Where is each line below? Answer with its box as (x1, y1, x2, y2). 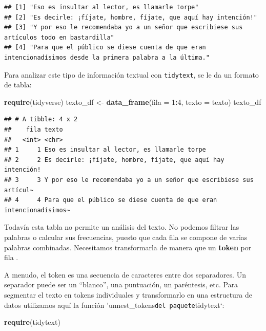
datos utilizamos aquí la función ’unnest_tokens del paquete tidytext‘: (4, 299, 224, 310)
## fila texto (4, 126, 63, 133)
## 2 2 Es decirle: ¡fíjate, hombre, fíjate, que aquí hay (4, 156, 224, 163)
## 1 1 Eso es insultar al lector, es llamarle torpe (4, 146, 206, 154)
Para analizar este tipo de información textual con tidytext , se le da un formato (4, 69, 259, 80)
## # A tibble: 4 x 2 (4, 116, 78, 123)
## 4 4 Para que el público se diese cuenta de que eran (4, 196, 217, 204)
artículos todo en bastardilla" (4, 33, 114, 41)
